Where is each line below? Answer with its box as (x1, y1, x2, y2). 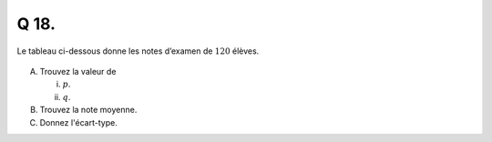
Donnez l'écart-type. (39, 117, 118, 127)
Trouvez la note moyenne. (39, 105, 138, 116)
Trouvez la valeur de (39, 66, 117, 76)
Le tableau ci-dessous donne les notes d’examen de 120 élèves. (16, 46, 260, 56)
